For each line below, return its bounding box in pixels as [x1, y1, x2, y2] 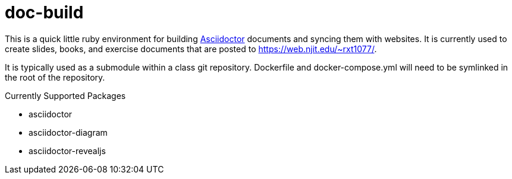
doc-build [5, 2, 84, 23]
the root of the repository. [5, 72, 105, 82]
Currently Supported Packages [5, 90, 126, 101]
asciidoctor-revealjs [29, 145, 106, 156]
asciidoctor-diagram [29, 127, 108, 138]
